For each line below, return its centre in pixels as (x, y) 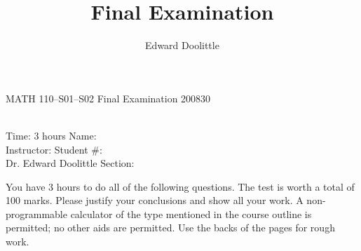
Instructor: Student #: (54, 149)
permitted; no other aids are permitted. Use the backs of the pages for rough (170, 228)
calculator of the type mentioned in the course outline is (191, 213)
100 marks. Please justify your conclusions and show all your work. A (155, 200)
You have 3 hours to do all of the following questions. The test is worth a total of (180, 186)
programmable (36, 213)
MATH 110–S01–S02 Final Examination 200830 (108, 98)
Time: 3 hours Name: (51, 135)
